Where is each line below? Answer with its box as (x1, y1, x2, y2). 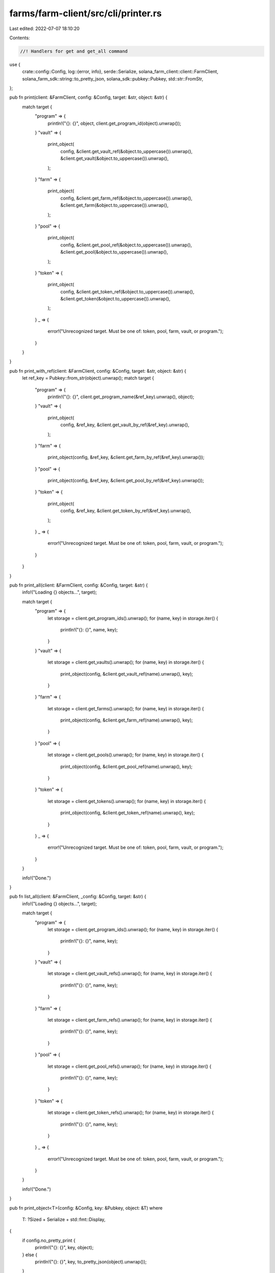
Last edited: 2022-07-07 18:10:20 (9, 25, 80, 32)
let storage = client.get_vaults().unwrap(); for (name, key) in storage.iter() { (47, 659, 204, 666)
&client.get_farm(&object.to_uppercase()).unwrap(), (60, 202, 169, 208)
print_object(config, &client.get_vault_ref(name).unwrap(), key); (60, 671, 194, 677)
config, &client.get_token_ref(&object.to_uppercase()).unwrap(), (60, 288, 195, 295)
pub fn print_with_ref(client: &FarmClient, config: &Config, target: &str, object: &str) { (9, 368, 186, 374)
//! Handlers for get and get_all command (20, 48, 128, 54)
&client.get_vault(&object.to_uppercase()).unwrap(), (60, 155, 169, 161)
